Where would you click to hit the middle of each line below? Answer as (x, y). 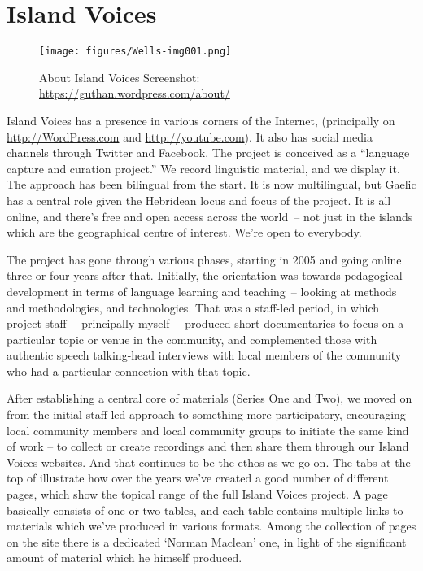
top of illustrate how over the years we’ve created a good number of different (198, 478)
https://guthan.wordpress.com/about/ (135, 93)
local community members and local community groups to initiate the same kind (208, 430)
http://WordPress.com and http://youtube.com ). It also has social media (190, 136)
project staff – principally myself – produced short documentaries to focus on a (205, 323)
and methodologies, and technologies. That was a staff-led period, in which (193, 307)
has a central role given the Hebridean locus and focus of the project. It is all (199, 200)
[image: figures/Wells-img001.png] (135, 52)
